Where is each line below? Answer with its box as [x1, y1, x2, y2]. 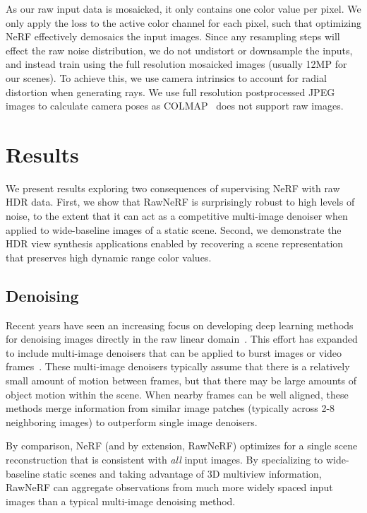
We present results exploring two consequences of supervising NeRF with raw [6, 180, 340, 195]
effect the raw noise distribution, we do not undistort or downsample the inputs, [6, 42, 353, 57]
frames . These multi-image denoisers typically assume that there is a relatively [6, 359, 350, 374]
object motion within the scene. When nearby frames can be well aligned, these [6, 387, 349, 401]
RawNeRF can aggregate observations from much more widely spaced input [6, 480, 333, 495]
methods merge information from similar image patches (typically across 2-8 [6, 401, 335, 415]
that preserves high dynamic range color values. [6, 249, 212, 264]
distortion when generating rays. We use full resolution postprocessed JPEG [6, 84, 335, 99]
